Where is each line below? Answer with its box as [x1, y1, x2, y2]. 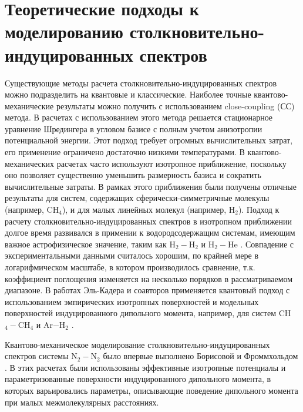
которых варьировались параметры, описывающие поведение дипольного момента [5, 384, 298, 396]
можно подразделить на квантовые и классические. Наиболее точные [5, 88, 251, 101]
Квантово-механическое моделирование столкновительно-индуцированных [5, 338, 270, 350]
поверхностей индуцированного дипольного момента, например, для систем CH [5, 307, 291, 319]
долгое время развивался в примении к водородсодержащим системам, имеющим [5, 226, 295, 239]
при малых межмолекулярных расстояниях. [5, 396, 159, 408]
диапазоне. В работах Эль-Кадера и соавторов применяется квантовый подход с [5, 284, 290, 296]
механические [5, 99, 54, 112]
